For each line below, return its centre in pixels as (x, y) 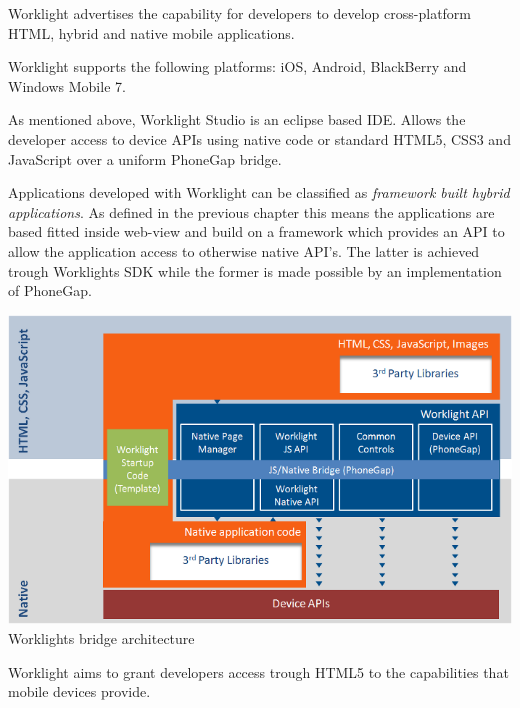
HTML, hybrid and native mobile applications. (151, 32)
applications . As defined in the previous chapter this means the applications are (251, 211)
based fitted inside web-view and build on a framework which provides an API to (256, 231)
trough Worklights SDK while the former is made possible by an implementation (255, 270)
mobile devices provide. (79, 691)
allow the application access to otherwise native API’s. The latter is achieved (244, 250)
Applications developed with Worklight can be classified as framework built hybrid (259, 192)
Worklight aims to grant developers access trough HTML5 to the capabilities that (258, 671)
